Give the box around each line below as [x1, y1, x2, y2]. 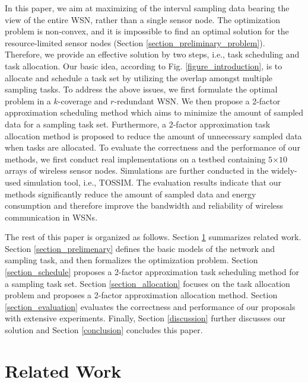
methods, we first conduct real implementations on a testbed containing [5, 152, 266, 165]
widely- [271, 164, 297, 177]
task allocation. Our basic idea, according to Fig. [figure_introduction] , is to [5, 59, 282, 72]
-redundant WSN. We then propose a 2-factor [114, 94, 281, 107]
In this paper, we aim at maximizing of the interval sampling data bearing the [5, 2, 290, 14]
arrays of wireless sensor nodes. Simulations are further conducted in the [5, 164, 269, 177]
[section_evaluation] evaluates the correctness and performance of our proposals [5, 300, 296, 312]
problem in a [5, 94, 51, 107]
